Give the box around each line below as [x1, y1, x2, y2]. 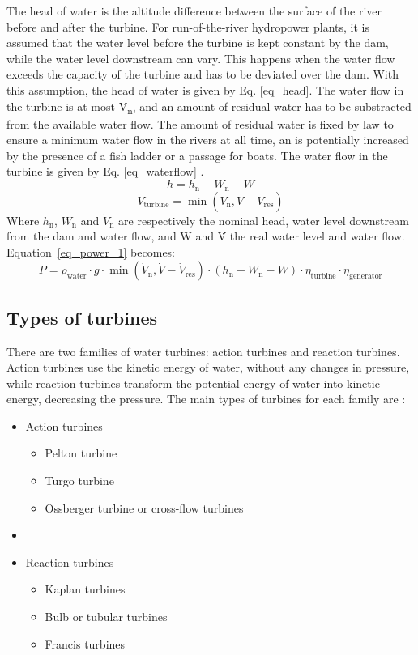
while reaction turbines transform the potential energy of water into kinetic [6, 374, 380, 391]
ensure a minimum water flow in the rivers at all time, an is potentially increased [6, 131, 409, 148]
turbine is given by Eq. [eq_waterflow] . [6, 163, 204, 180]
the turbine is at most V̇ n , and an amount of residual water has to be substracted [6, 97, 412, 117]
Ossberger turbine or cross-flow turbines [45, 499, 244, 516]
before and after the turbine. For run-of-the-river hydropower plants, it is [6, 18, 369, 35]
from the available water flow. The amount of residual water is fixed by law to [6, 115, 394, 132]
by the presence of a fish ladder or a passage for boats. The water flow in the [6, 147, 388, 164]
